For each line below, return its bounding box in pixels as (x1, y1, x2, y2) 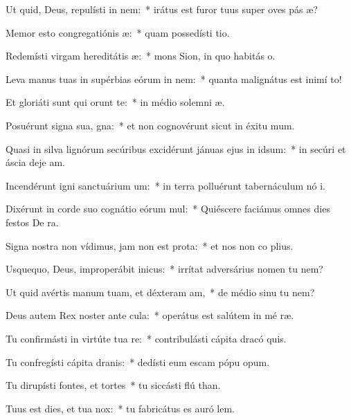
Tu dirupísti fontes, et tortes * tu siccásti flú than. (6, 378, 221, 392)
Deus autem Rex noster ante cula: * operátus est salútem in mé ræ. (6, 308, 294, 322)
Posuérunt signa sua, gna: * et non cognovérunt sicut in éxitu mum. (6, 118, 295, 132)
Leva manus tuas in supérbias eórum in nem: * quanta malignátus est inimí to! (6, 71, 342, 86)
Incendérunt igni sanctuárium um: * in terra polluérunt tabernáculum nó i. (6, 178, 325, 192)
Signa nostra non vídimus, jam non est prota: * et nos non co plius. (6, 238, 294, 253)
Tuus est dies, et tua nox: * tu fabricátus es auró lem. (6, 401, 235, 415)
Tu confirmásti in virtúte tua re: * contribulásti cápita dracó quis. (6, 331, 287, 345)
